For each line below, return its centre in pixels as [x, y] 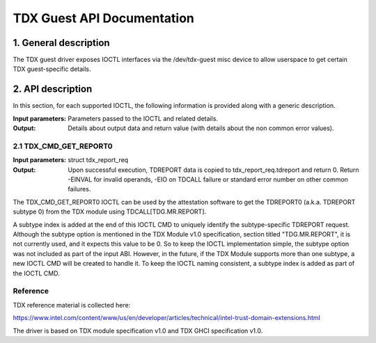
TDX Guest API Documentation [104, 18]
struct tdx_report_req [98, 160]
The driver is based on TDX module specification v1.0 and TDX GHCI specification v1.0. [138, 330]
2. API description [53, 89]
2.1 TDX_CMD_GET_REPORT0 [63, 146]
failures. [79, 189]
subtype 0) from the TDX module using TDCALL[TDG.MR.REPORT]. [110, 212]
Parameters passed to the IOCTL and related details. [143, 118]
